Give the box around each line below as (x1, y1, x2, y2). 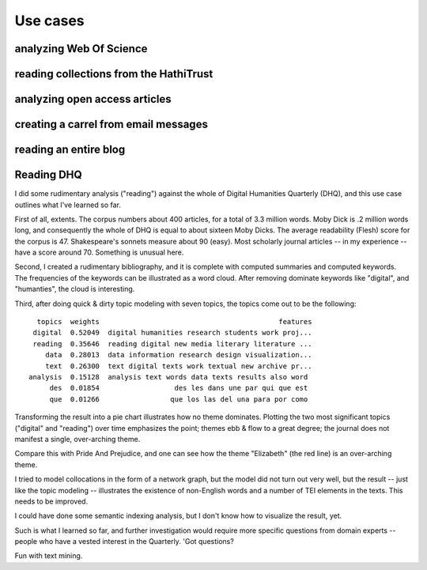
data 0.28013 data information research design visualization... (44, 350, 312, 360)
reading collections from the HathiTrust (14, 67, 213, 81)
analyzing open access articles (14, 92, 172, 106)
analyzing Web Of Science (14, 42, 148, 55)
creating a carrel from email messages (14, 118, 209, 131)
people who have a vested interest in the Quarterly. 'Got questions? (14, 537, 235, 546)
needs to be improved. (14, 496, 89, 506)
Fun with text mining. (14, 551, 83, 561)
